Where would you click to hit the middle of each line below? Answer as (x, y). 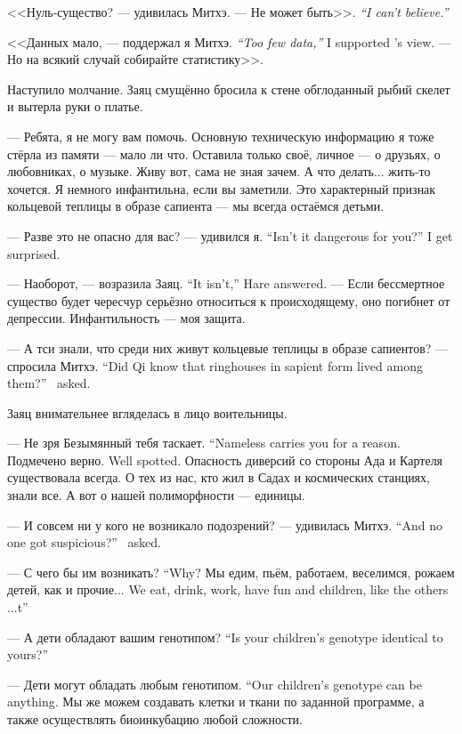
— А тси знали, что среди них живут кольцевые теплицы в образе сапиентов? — (228, 347)
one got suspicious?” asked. (84, 542)
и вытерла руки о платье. (75, 106)
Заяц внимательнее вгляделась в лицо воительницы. (147, 412)
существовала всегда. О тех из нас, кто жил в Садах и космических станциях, (219, 477)
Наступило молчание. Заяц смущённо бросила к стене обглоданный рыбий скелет (229, 89)
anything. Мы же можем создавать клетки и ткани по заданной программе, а (216, 702)
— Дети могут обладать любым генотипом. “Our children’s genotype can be (215, 684)
